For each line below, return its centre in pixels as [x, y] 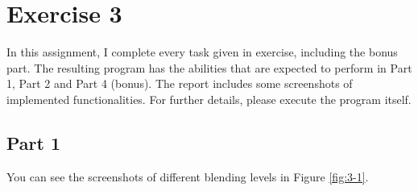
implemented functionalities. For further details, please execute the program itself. [209, 99]
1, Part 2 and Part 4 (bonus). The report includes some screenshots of [180, 83]
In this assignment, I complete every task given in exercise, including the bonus [202, 52]
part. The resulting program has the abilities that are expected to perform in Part [209, 67]
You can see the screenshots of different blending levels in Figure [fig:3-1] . [188, 176]
